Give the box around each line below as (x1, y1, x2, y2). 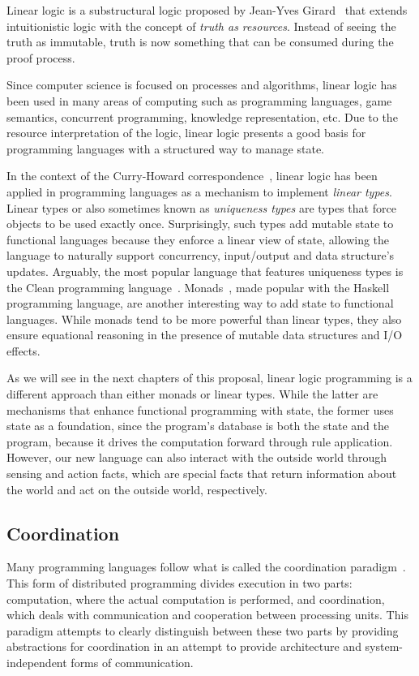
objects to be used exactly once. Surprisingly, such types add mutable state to (6, 215, 394, 232)
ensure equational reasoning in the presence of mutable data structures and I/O (6, 326, 403, 343)
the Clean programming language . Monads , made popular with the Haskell (6, 278, 390, 295)
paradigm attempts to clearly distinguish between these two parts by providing (6, 622, 399, 639)
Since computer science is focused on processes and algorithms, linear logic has (6, 76, 397, 93)
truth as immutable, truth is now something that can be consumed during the (6, 33, 394, 50)
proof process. (6, 49, 75, 66)
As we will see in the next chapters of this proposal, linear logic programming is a (6, 369, 413, 386)
